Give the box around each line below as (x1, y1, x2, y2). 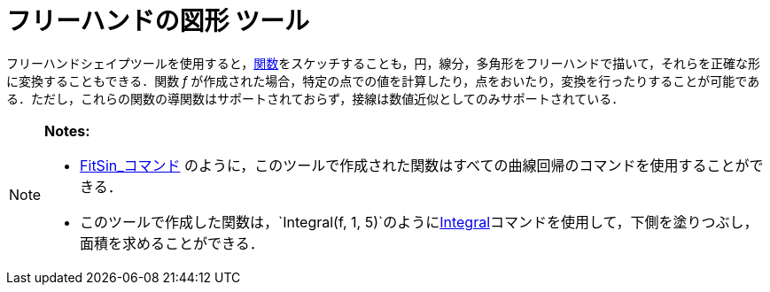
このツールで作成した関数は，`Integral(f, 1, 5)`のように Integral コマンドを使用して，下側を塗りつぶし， (80, 212, 758, 231)
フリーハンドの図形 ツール (6, 6, 310, 36)
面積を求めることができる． (80, 234, 264, 252)
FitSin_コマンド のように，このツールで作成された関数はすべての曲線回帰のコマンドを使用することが (80, 156, 750, 174)
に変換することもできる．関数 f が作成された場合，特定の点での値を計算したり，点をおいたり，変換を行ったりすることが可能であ (6, 73, 760, 88)
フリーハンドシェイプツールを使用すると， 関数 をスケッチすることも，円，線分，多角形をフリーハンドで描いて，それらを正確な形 (6, 55, 760, 71)
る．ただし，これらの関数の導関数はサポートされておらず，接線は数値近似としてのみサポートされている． (6, 90, 625, 106)
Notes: (44, 121, 90, 140)
